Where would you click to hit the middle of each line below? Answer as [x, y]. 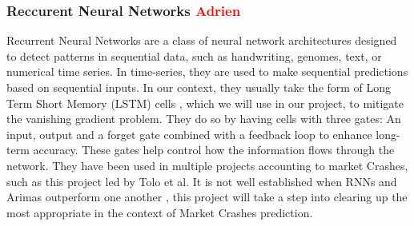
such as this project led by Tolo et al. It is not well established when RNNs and [202, 181]
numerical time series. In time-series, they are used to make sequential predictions [207, 71]
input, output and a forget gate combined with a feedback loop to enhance [189, 134]
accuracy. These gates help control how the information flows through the [214, 150]
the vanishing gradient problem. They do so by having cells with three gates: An [204, 119]
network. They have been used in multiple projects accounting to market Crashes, [207, 165]
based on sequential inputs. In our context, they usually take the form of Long [199, 87]
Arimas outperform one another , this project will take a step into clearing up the [207, 197]
